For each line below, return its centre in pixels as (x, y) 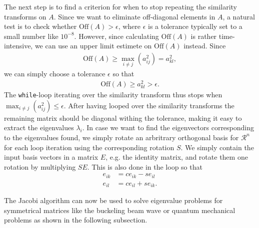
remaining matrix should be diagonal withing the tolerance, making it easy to (123, 117)
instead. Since (205, 46)
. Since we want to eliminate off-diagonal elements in (134, 16)
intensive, (18, 46)
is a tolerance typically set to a (195, 26)
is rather (204, 36)
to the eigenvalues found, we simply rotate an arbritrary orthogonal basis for (121, 137)
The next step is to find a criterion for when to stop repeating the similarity (121, 6)
